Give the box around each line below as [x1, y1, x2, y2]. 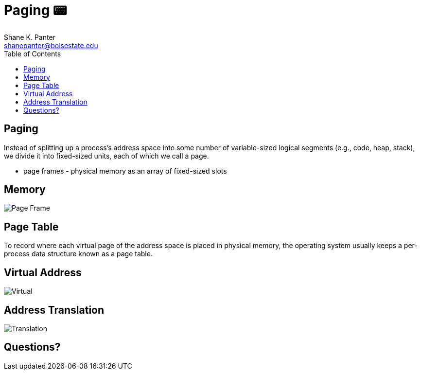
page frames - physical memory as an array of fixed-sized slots [23, 166, 227, 175]
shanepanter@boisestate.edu [4, 41, 98, 50]
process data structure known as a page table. [4, 249, 153, 258]
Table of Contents [4, 49, 61, 58]
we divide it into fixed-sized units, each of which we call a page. [4, 151, 209, 160]
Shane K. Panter [4, 33, 55, 41]
